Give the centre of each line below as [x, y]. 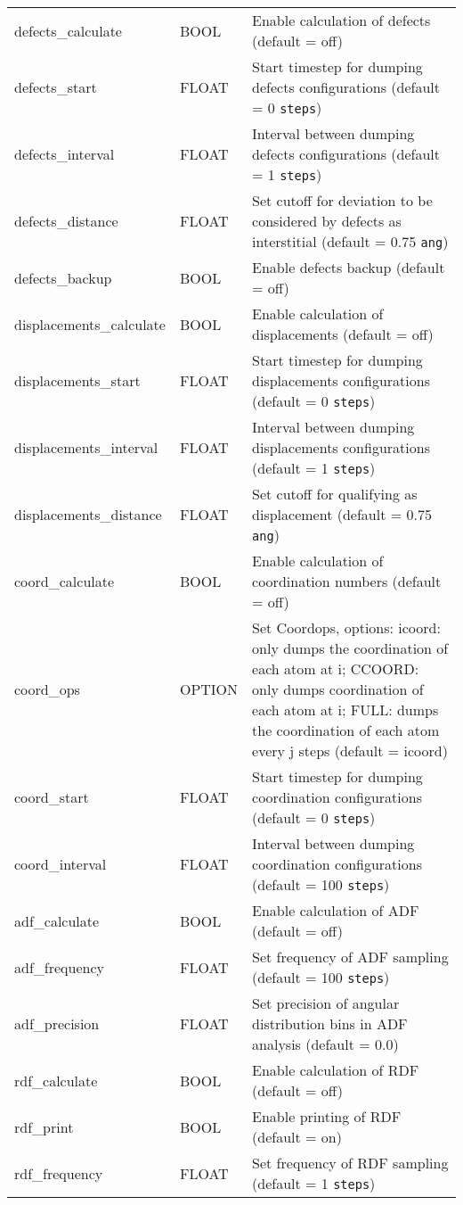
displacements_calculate [90, 324]
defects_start [56, 87]
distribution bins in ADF [330, 1023]
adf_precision [57, 1023]
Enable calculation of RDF [336, 1070]
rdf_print [44, 1127]
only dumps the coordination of [350, 648]
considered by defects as [327, 221]
